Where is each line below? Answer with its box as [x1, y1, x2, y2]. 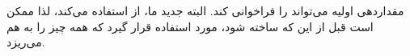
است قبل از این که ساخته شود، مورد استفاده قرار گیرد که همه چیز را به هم [6, 18, 374, 34]
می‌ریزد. [6, 34, 45, 50]
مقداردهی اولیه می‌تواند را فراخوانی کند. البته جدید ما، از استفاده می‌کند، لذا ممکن [6, 2, 404, 19]
